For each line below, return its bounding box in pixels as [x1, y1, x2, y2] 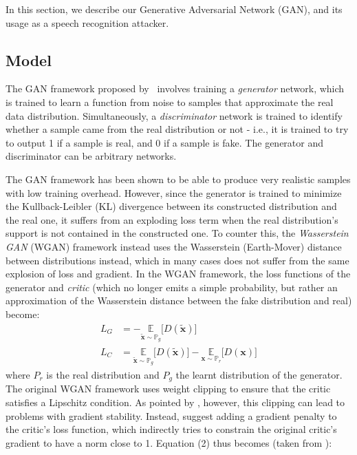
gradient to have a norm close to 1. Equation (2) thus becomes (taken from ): [6, 435, 332, 449]
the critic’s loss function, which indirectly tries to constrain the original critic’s [6, 422, 337, 436]
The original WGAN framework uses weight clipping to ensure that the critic [6, 381, 331, 396]
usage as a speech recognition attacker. [6, 15, 169, 30]
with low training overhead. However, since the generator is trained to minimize [6, 185, 342, 200]
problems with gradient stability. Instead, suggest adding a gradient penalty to [6, 408, 337, 423]
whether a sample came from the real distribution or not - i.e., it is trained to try [6, 122, 349, 136]
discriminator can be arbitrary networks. [6, 149, 177, 163]
